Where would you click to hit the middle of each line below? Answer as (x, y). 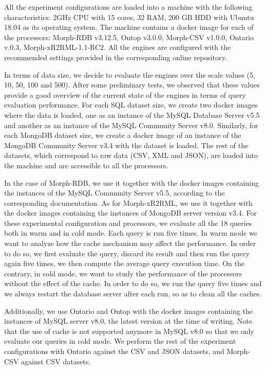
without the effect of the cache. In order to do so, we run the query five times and (133, 283)
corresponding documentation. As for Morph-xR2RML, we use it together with (128, 202)
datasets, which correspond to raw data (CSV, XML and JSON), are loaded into (131, 155)
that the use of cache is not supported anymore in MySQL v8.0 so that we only (129, 331)
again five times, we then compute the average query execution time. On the (124, 263)
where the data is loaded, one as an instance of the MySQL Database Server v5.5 (132, 114)
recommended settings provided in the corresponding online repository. (116, 57)
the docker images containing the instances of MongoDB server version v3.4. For (130, 213)
